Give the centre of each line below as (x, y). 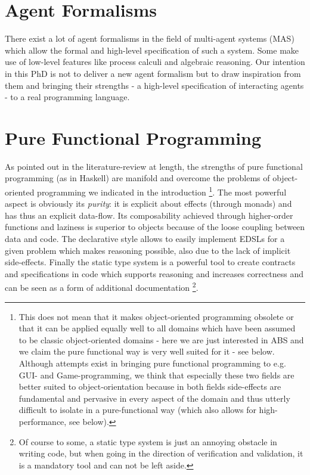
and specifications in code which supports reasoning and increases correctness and (154, 273)
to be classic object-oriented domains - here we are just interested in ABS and (161, 339)
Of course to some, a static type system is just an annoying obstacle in (148, 441)
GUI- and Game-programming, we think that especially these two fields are (156, 375)
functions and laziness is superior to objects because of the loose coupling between (155, 227)
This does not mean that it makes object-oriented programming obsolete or (156, 316)
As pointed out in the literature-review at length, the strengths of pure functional (154, 166)
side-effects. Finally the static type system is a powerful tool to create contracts (150, 262)
